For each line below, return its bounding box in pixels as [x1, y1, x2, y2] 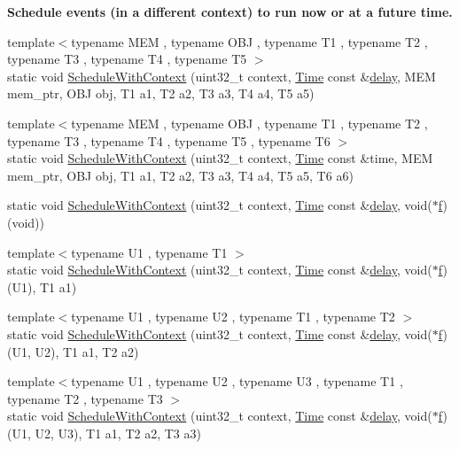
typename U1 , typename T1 [71, 243, 228, 261]
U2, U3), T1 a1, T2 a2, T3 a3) [35, 423, 201, 442]
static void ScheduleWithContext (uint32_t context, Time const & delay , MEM [7, 66, 436, 85]
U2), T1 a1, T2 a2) [35, 342, 139, 360]
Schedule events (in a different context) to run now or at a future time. [7, 3, 453, 20]
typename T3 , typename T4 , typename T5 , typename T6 [7, 131, 331, 150]
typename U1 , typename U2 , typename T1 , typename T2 [71, 307, 395, 326]
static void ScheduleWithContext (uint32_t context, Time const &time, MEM [7, 149, 433, 167]
